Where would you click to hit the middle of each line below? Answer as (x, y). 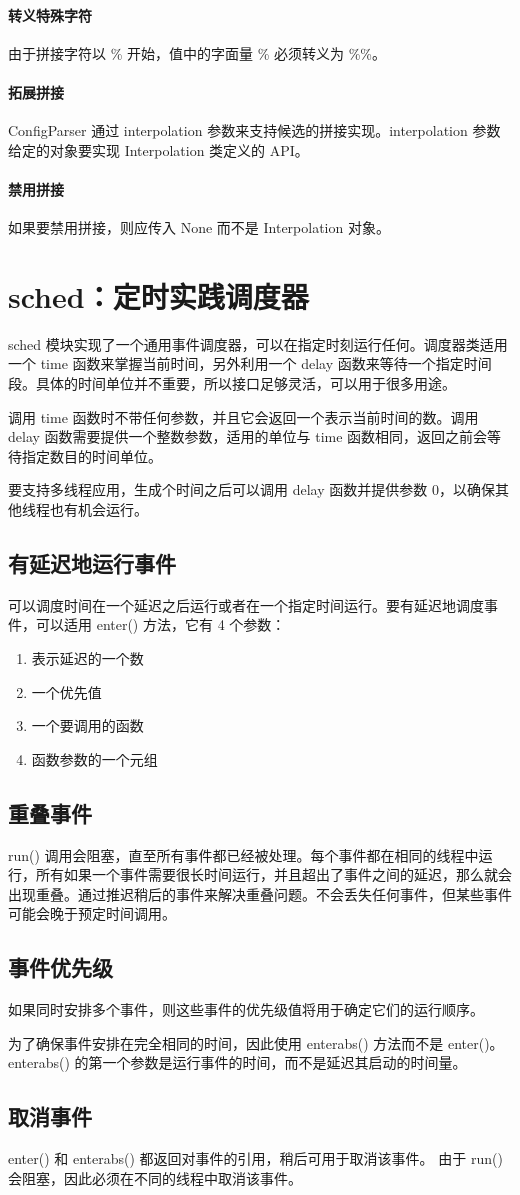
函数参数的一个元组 (94, 758)
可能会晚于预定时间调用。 (92, 913)
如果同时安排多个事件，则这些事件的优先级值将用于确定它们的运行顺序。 (246, 1009)
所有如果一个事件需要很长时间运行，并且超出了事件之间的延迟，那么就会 (273, 874)
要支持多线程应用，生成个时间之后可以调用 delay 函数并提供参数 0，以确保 (251, 489)
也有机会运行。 (98, 509)
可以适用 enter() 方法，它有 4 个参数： (160, 624)
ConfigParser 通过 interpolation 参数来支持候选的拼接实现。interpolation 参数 (254, 130)
